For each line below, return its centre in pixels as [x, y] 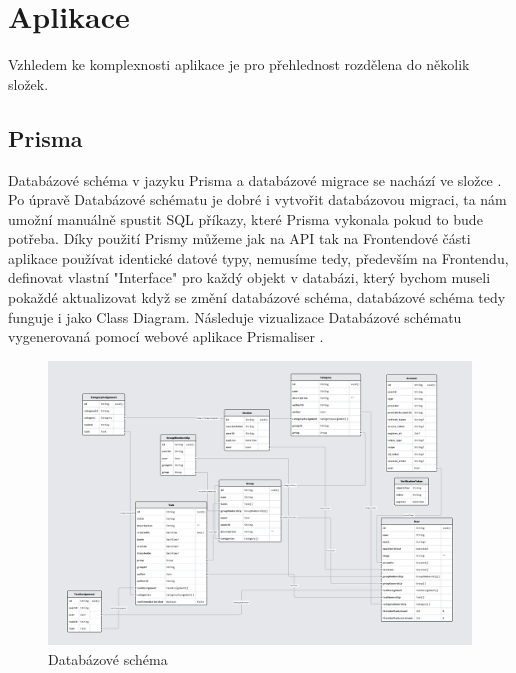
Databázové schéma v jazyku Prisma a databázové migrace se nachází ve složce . [255, 179]
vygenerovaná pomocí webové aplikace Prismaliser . [166, 336]
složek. [28, 83]
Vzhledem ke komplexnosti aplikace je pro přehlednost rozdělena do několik [239, 64]
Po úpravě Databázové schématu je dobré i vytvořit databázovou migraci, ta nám [257, 199]
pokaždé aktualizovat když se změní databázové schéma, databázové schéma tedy [257, 297]
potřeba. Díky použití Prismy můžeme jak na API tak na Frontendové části [239, 238]
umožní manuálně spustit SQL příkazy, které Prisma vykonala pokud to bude [245, 218]
